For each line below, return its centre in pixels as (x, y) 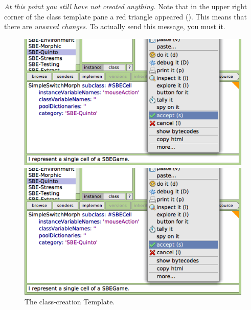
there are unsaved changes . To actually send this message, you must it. (115, 26)
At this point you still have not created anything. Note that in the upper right (126, 6)
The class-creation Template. (70, 302)
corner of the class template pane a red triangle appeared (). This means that (125, 16)
